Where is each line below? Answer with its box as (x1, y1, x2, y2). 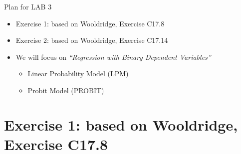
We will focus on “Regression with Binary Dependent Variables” (15, 51, 211, 62)
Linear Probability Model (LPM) (27, 68, 129, 79)
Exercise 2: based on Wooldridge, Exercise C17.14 (15, 35, 168, 45)
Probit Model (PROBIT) (27, 85, 104, 95)
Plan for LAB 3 (4, 1, 52, 11)
